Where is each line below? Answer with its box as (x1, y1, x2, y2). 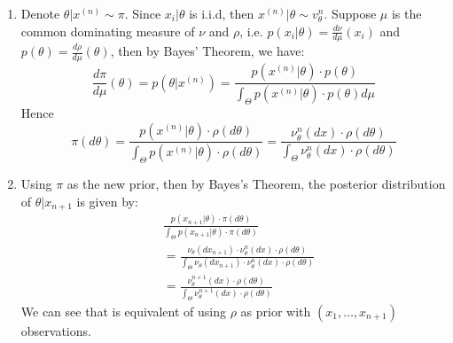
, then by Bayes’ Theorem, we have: (110, 42, 305, 60)
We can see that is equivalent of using (20, 301, 227, 320)
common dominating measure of (20, 21, 195, 40)
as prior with (240, 301, 311, 320)
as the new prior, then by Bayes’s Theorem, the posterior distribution (66, 175, 446, 193)
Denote (20, 4, 60, 22)
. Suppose (324, 4, 377, 22)
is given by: (76, 191, 138, 210)
